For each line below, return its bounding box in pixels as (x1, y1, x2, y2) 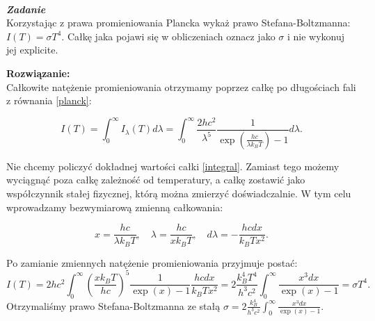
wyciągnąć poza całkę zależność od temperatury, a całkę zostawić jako (6, 172, 305, 187)
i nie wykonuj (287, 28, 345, 43)
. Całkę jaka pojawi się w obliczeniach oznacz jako (61, 28, 276, 43)
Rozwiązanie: (6, 65, 70, 80)
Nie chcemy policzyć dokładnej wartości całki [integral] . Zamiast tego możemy (6, 158, 340, 173)
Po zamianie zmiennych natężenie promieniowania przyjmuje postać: (6, 255, 298, 270)
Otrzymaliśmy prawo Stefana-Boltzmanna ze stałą (6, 298, 221, 313)
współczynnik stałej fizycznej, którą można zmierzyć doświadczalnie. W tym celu (6, 186, 351, 200)
